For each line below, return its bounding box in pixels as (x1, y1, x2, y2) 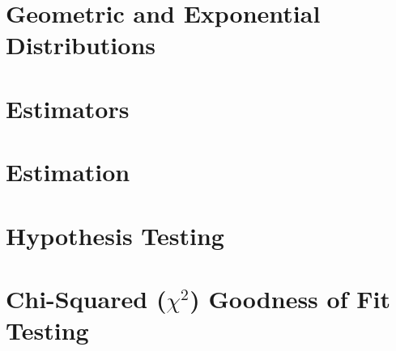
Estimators (6, 91, 130, 125)
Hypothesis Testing (6, 218, 224, 252)
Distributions (6, 28, 155, 61)
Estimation (6, 155, 130, 188)
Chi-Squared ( (6, 281, 167, 315)
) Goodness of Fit (189, 281, 390, 315)
